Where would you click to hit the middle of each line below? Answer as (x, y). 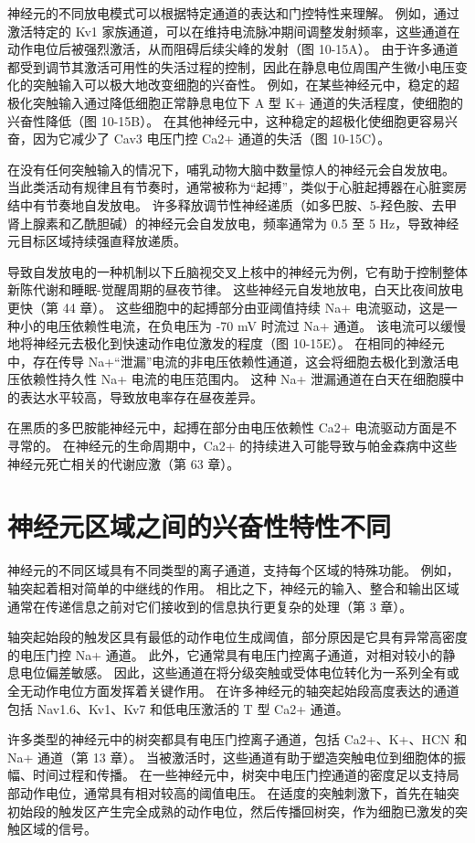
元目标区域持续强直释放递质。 (97, 241)
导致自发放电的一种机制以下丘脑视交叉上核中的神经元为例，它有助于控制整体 (237, 271)
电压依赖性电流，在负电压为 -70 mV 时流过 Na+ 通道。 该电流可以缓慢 (256, 325)
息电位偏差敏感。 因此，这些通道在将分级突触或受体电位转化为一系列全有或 (233, 672)
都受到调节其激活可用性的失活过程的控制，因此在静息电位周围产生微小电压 (231, 66)
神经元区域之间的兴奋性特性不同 (200, 526)
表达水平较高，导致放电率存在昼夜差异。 (141, 396)
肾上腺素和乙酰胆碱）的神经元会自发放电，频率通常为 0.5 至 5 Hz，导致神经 (233, 223)
